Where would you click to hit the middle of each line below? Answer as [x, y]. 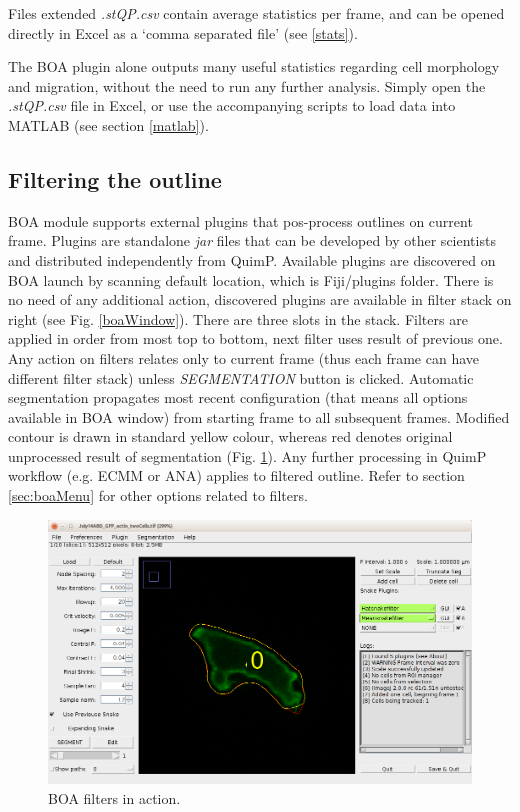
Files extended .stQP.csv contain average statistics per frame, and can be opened [256, 13]
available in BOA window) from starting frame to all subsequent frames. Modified [259, 416]
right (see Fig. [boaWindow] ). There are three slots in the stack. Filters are [238, 318]
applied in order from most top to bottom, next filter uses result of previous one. [255, 338]
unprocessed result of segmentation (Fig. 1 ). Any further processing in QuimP [247, 455]
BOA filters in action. [114, 797]
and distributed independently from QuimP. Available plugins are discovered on [252, 259]
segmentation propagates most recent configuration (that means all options [238, 397]
